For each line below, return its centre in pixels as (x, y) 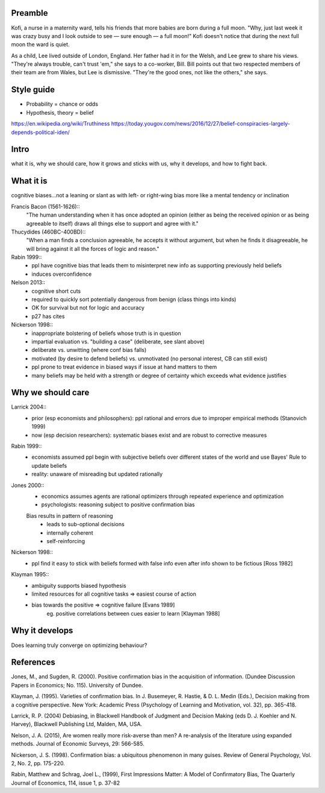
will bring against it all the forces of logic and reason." (93, 249)
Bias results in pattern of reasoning (70, 515)
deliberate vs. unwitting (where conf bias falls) (89, 350)
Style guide (33, 90)
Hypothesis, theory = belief (60, 112)
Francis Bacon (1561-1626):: (46, 206)
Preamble (29, 13)
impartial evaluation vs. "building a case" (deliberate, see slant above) (118, 342)
